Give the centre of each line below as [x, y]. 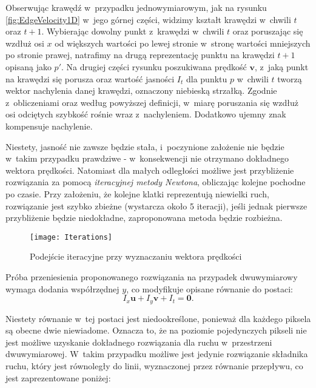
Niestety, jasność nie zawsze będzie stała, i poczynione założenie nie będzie [145, 146]
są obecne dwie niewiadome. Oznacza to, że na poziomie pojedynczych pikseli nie [156, 330]
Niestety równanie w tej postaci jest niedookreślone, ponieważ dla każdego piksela [158, 318]
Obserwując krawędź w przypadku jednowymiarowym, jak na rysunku [136, 7]
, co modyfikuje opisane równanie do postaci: [210, 288]
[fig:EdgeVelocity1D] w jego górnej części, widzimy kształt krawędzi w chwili [148, 19]
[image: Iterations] [71, 237]
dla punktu [207, 78]
